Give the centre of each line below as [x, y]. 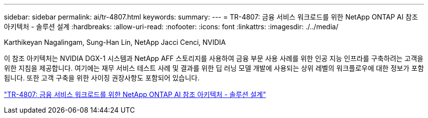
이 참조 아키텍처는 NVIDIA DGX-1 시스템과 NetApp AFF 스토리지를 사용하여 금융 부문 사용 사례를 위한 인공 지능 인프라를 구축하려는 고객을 [214, 58]
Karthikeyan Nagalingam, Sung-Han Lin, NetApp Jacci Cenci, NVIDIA [115, 42]
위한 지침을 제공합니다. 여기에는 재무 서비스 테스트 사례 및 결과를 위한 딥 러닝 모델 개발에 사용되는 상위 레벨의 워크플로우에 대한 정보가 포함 [214, 68]
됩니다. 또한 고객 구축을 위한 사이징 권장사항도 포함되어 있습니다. [102, 78]
